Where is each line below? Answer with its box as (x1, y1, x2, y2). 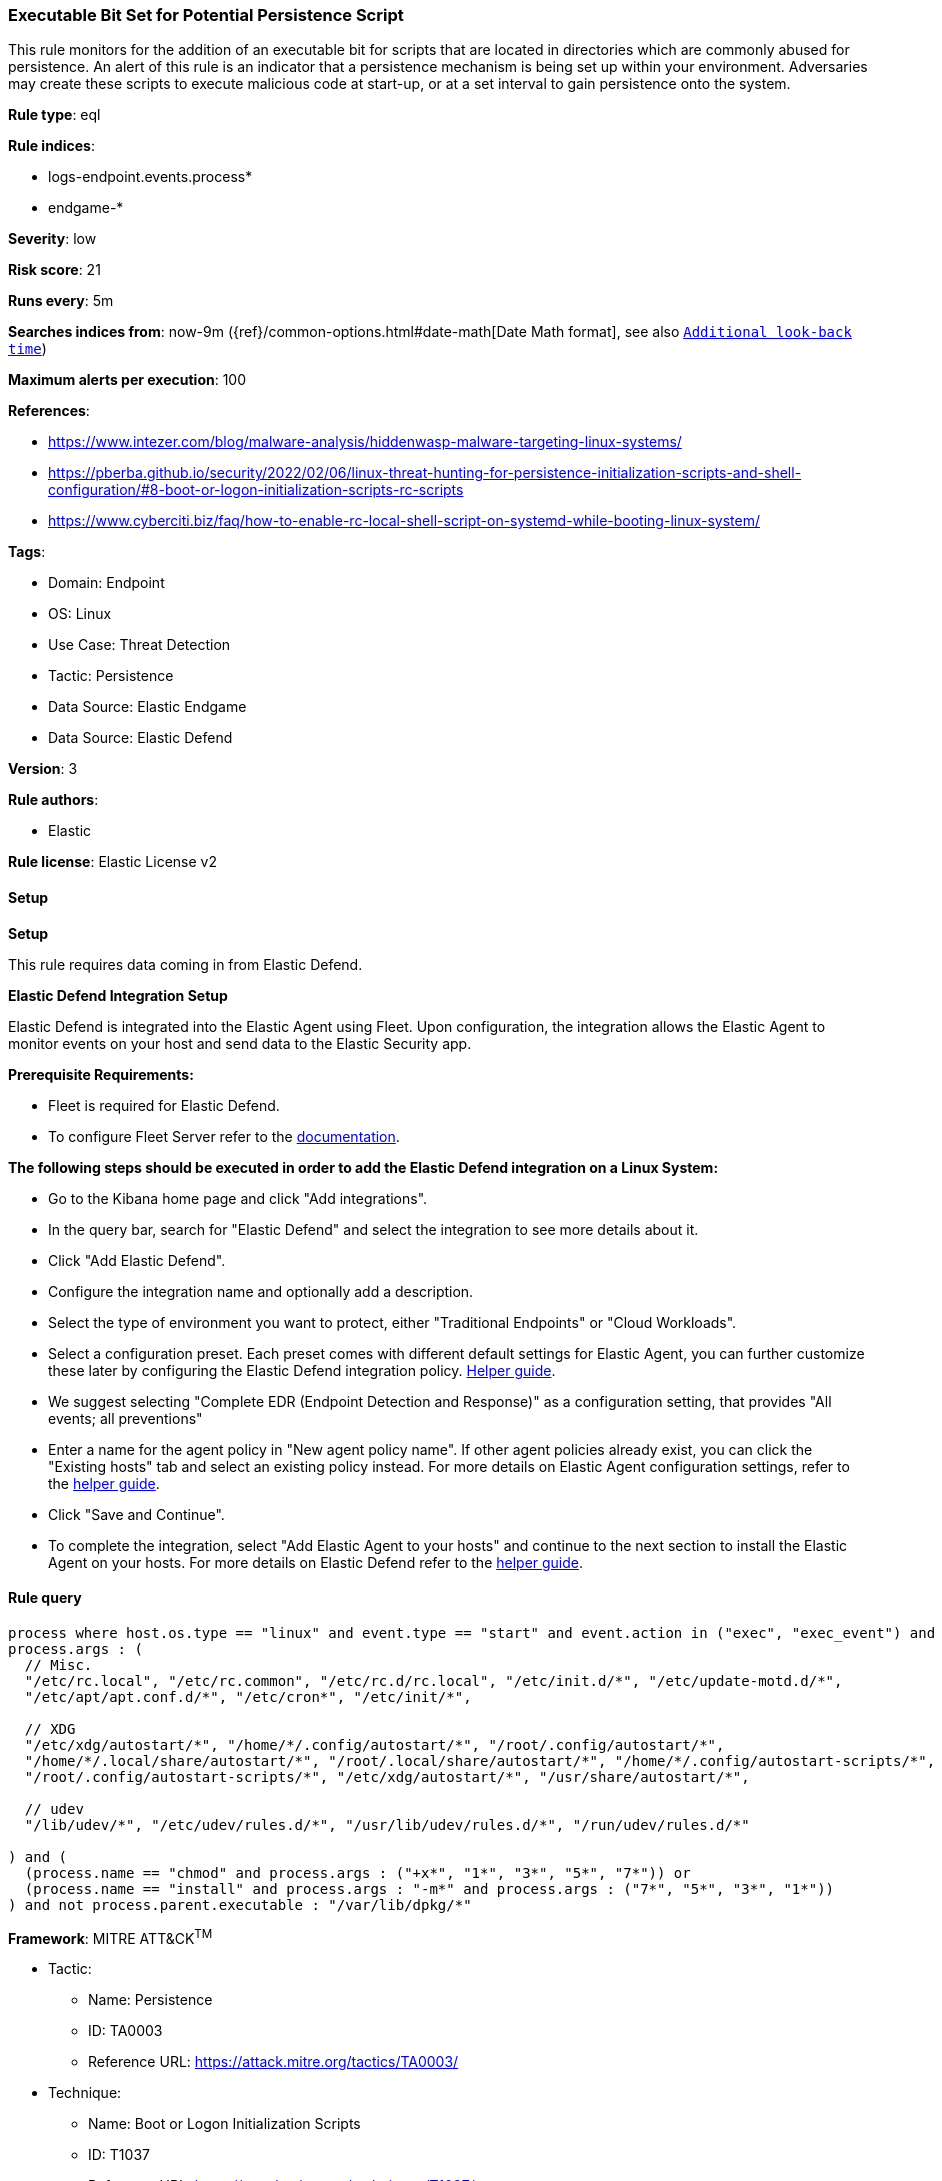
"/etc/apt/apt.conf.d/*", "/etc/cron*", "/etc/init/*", (24, 1688, 472, 1705)
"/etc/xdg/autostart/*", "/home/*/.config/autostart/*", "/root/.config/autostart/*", (24, 1736, 725, 1753)
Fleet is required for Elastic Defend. (48, 1096, 280, 1114)
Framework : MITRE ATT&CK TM (8, 1926, 213, 1947)
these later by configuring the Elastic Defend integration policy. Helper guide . (48, 1361, 556, 1379)
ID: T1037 (88, 2146, 150, 2164)
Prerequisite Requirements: (8, 1065, 194, 1083)
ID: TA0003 (88, 2022, 163, 2040)
